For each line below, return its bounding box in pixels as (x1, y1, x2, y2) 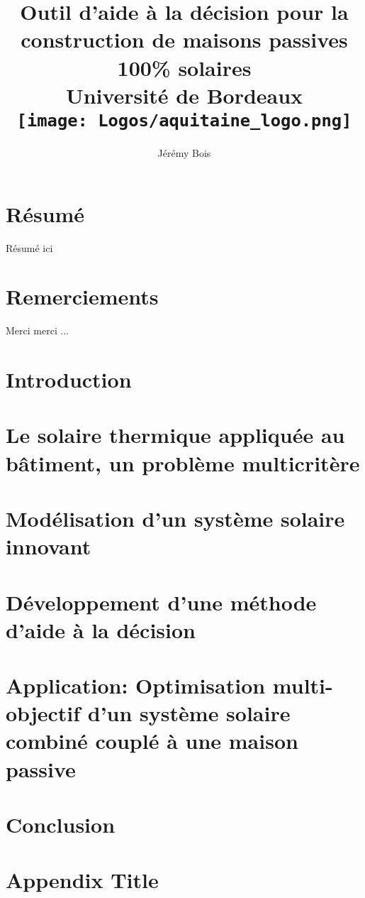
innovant (6, 532, 91, 561)
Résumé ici (6, 240, 53, 255)
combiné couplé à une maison (6, 726, 298, 755)
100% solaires (117, 53, 252, 82)
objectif (6, 699, 81, 728)
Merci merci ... (6, 323, 69, 338)
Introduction (6, 365, 132, 394)
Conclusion (6, 810, 116, 839)
